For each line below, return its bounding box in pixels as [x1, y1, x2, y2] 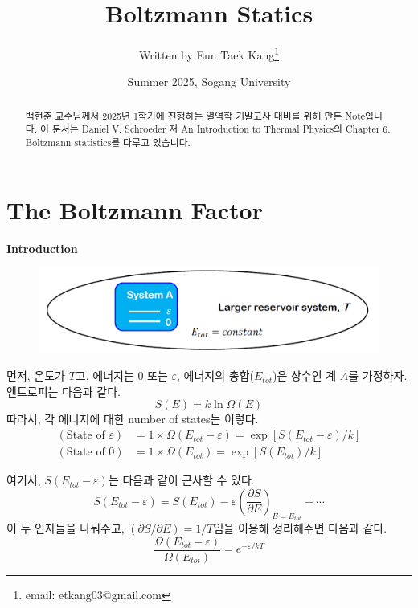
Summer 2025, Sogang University [127, 73, 291, 90]
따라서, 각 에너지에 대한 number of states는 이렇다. [6, 410, 259, 427]
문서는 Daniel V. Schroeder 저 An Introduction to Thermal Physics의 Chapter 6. [51, 122, 391, 136]
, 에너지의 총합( [177, 367, 254, 384]
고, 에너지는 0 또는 [75, 367, 168, 384]
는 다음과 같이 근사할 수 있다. [108, 471, 255, 488]
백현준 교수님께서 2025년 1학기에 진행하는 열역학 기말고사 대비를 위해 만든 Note [25, 108, 366, 122]
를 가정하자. [348, 367, 408, 384]
